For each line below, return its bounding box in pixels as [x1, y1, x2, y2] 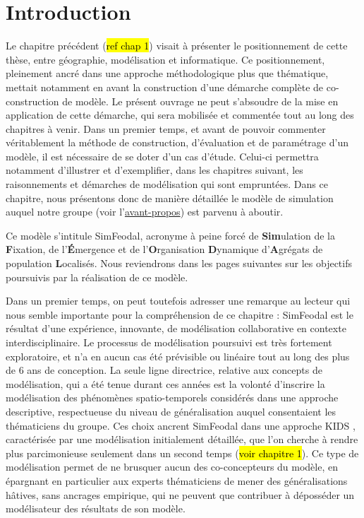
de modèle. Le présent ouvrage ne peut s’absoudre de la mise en [62, 93, 339, 108]
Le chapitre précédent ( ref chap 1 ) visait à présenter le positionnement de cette [6, 38, 348, 53]
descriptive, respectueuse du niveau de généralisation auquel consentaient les [6, 404, 336, 418]
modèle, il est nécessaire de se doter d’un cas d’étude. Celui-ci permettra [6, 148, 319, 163]
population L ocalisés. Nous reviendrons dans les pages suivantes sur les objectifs [6, 256, 353, 271]
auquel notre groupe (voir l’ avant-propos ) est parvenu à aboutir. [6, 204, 284, 219]
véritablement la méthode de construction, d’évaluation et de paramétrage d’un [6, 135, 348, 150]
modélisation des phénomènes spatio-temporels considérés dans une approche [6, 390, 339, 405]
